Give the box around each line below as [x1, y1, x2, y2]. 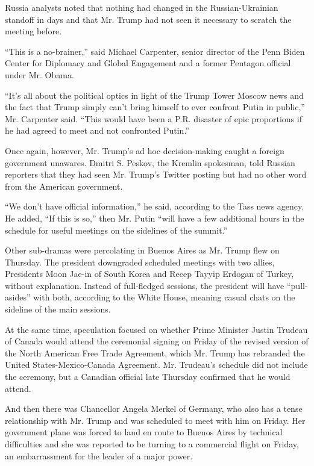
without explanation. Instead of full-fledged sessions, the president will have [5, 279, 284, 291]
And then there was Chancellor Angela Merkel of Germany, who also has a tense [5, 402, 303, 415]
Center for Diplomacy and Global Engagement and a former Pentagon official [5, 57, 291, 69]
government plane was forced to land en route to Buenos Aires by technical [5, 426, 283, 438]
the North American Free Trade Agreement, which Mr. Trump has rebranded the [5, 346, 305, 359]
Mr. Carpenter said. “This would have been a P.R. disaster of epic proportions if [5, 112, 302, 125]
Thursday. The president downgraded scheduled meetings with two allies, [5, 255, 275, 268]
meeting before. [5, 25, 62, 37]
